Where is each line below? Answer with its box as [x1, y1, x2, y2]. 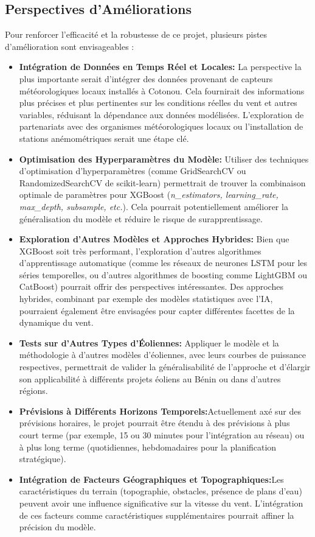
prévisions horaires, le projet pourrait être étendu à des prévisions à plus [19, 416, 290, 429]
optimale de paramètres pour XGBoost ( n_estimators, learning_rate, [19, 188, 279, 201]
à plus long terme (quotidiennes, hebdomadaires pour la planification [19, 440, 277, 453]
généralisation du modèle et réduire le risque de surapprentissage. [19, 212, 263, 225]
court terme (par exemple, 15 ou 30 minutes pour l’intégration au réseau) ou [19, 429, 305, 441]
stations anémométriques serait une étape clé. [19, 132, 189, 144]
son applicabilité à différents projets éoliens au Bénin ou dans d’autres [19, 372, 281, 385]
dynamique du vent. [19, 316, 94, 329]
